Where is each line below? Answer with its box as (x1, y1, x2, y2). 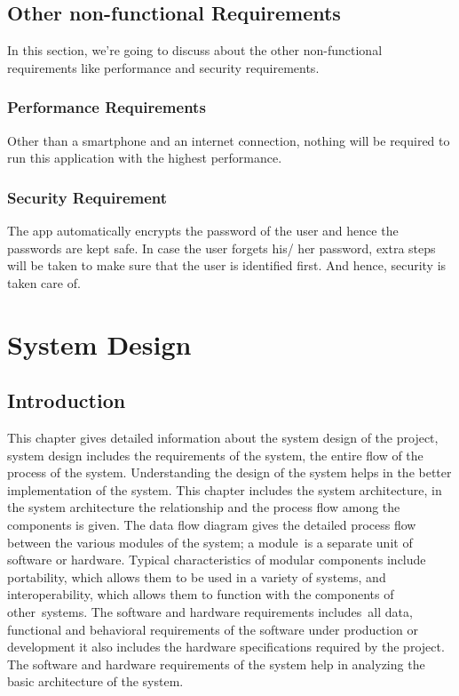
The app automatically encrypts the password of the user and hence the (7, 221, 399, 240)
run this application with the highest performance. (7, 148, 282, 167)
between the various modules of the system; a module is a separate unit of (7, 532, 413, 551)
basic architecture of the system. (7, 672, 184, 691)
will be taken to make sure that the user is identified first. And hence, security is (7, 256, 447, 275)
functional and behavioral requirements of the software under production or (7, 620, 418, 638)
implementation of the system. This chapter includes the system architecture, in (7, 480, 442, 499)
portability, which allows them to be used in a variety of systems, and (7, 567, 386, 586)
